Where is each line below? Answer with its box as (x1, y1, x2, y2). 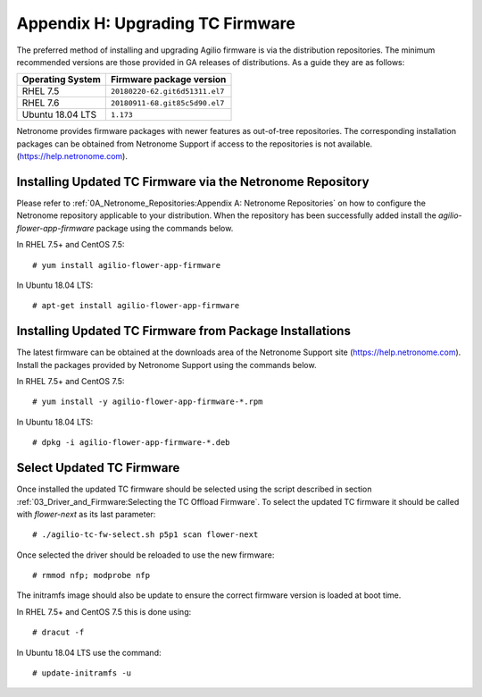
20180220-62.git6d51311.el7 (110, 86, 225, 96)
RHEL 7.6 (21, 97, 60, 109)
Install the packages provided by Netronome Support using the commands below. (16, 359, 317, 370)
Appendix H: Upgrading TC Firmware (16, 13, 296, 33)
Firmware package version (110, 73, 227, 86)
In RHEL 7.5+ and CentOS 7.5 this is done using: (16, 606, 192, 617)
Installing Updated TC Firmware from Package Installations (16, 323, 352, 339)
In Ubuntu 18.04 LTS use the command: (16, 647, 162, 658)
